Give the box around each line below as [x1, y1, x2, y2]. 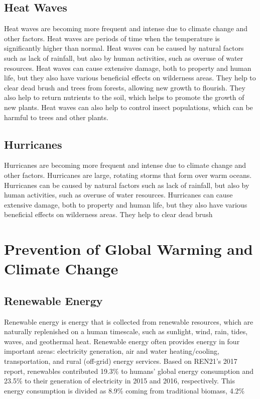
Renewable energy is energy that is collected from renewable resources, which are [4, 316, 253, 327]
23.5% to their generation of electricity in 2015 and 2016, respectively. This [4, 375, 235, 386]
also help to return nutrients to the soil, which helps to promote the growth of [4, 92, 244, 103]
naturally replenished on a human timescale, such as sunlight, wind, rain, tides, [4, 326, 248, 337]
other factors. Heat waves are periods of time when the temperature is [4, 33, 220, 43]
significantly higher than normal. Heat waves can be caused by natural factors [4, 43, 244, 53]
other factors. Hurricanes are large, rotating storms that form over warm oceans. [4, 169, 252, 180]
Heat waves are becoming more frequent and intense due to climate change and [4, 23, 248, 34]
